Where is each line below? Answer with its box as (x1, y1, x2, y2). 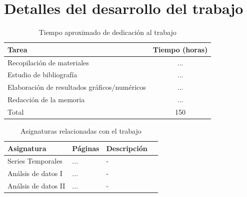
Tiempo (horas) (152, 44, 208, 54)
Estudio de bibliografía (7, 69, 77, 80)
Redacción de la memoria (7, 94, 85, 105)
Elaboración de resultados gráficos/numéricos (7, 82, 146, 92)
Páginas (72, 143, 99, 153)
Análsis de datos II (7, 181, 65, 191)
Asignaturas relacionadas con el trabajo (20, 126, 141, 136)
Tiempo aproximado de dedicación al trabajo (38, 27, 176, 37)
